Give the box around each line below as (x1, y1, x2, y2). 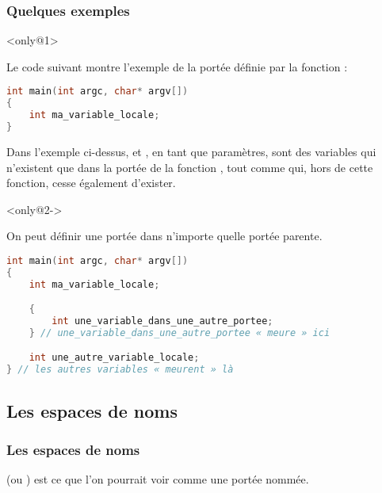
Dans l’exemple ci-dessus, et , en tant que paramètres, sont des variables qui (6, 143, 376, 159)
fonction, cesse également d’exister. (6, 174, 176, 191)
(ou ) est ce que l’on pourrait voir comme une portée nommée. (6, 471, 309, 487)
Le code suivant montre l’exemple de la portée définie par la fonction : (6, 58, 348, 75)
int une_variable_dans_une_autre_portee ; (52, 315, 273, 327)
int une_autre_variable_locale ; (29, 352, 200, 364)
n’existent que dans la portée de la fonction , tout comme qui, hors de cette (6, 159, 373, 175)
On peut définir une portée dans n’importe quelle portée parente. (6, 227, 323, 244)
